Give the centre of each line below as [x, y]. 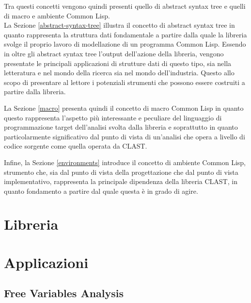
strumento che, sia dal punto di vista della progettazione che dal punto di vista [121, 172]
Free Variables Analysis [64, 293]
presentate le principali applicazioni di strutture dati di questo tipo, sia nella [118, 63]
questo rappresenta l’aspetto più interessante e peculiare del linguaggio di [113, 117]
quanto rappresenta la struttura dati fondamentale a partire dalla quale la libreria [125, 34]
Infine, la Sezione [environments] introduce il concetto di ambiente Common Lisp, [125, 162]
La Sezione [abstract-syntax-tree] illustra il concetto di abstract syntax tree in [119, 25]
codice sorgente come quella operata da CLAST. [76, 146]
